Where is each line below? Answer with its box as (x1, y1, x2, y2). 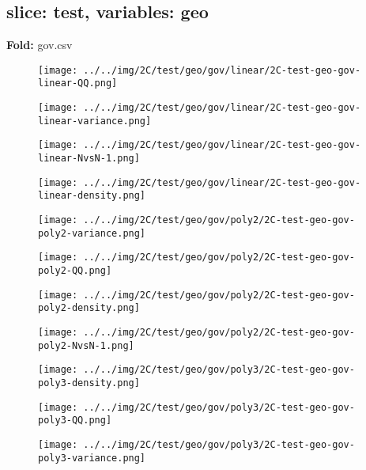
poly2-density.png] (38, 302, 140, 314)
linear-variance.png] (38, 115, 152, 127)
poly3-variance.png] (38, 452, 146, 464)
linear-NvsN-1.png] (38, 153, 140, 165)
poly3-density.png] (38, 377, 140, 389)
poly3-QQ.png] (38, 415, 112, 426)
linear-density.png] (38, 190, 146, 202)
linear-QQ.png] (38, 78, 118, 89)
